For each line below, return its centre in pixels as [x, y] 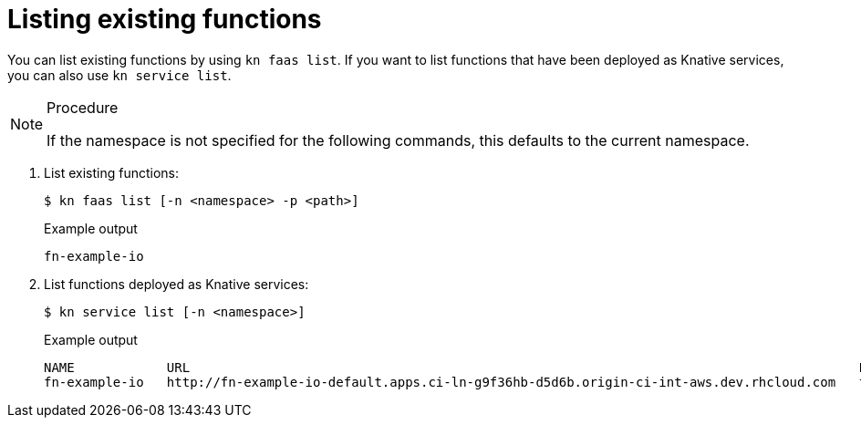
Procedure [83, 107]
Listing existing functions [165, 19]
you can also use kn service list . [119, 75]
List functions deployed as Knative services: [176, 284]
